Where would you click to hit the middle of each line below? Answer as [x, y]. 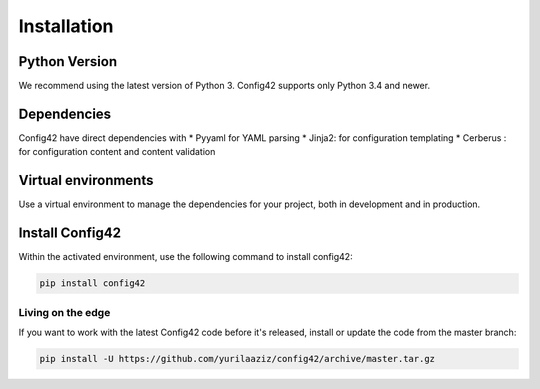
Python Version [68, 61]
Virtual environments [86, 180]
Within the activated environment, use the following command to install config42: [186, 257]
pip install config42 [92, 283]
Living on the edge [64, 312]
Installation [66, 26]
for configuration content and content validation [117, 152]
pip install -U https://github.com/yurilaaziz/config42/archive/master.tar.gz [237, 358]
